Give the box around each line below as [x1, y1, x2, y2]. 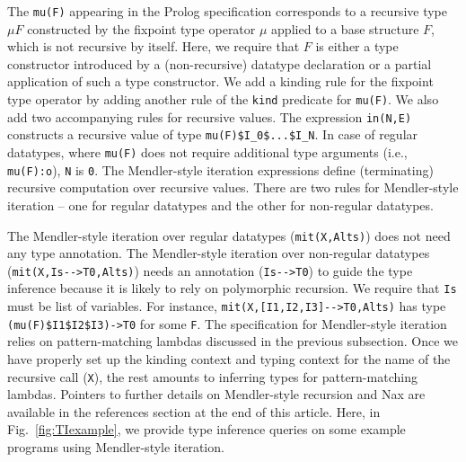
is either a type [315, 37, 399, 56]
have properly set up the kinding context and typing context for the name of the [7, 349, 451, 368]
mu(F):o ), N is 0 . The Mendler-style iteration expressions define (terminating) [7, 160, 434, 179]
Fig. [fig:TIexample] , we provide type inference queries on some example [7, 420, 406, 439]
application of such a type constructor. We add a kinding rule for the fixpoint [7, 72, 434, 91]
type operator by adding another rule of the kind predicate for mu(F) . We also [7, 90, 439, 109]
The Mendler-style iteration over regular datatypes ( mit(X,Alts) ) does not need [7, 226, 451, 244]
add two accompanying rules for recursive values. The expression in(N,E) [7, 107, 412, 126]
